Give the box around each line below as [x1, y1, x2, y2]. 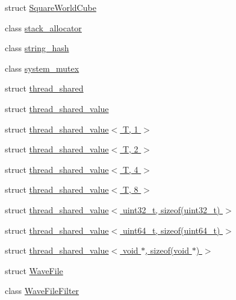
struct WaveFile [5, 264, 63, 277]
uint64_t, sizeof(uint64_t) [122, 223, 220, 236]
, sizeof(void [145, 244, 190, 257]
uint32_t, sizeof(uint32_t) [122, 203, 220, 216]
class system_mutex [5, 61, 79, 74]
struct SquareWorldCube [5, 1, 96, 13]
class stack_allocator [5, 21, 82, 34]
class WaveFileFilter [5, 284, 79, 297]
